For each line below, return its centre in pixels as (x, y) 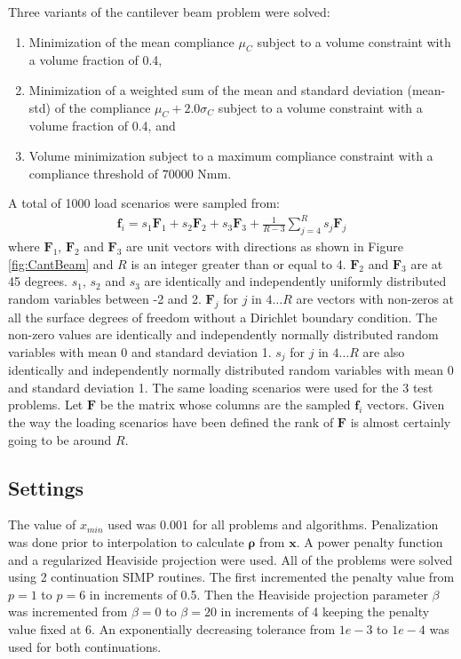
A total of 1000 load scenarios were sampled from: (144, 203)
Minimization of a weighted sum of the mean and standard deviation (216, 89)
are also (384, 351)
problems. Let (46, 405)
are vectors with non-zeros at (375, 298)
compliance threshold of (93, 173)
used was (132, 524)
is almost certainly (401, 422)
